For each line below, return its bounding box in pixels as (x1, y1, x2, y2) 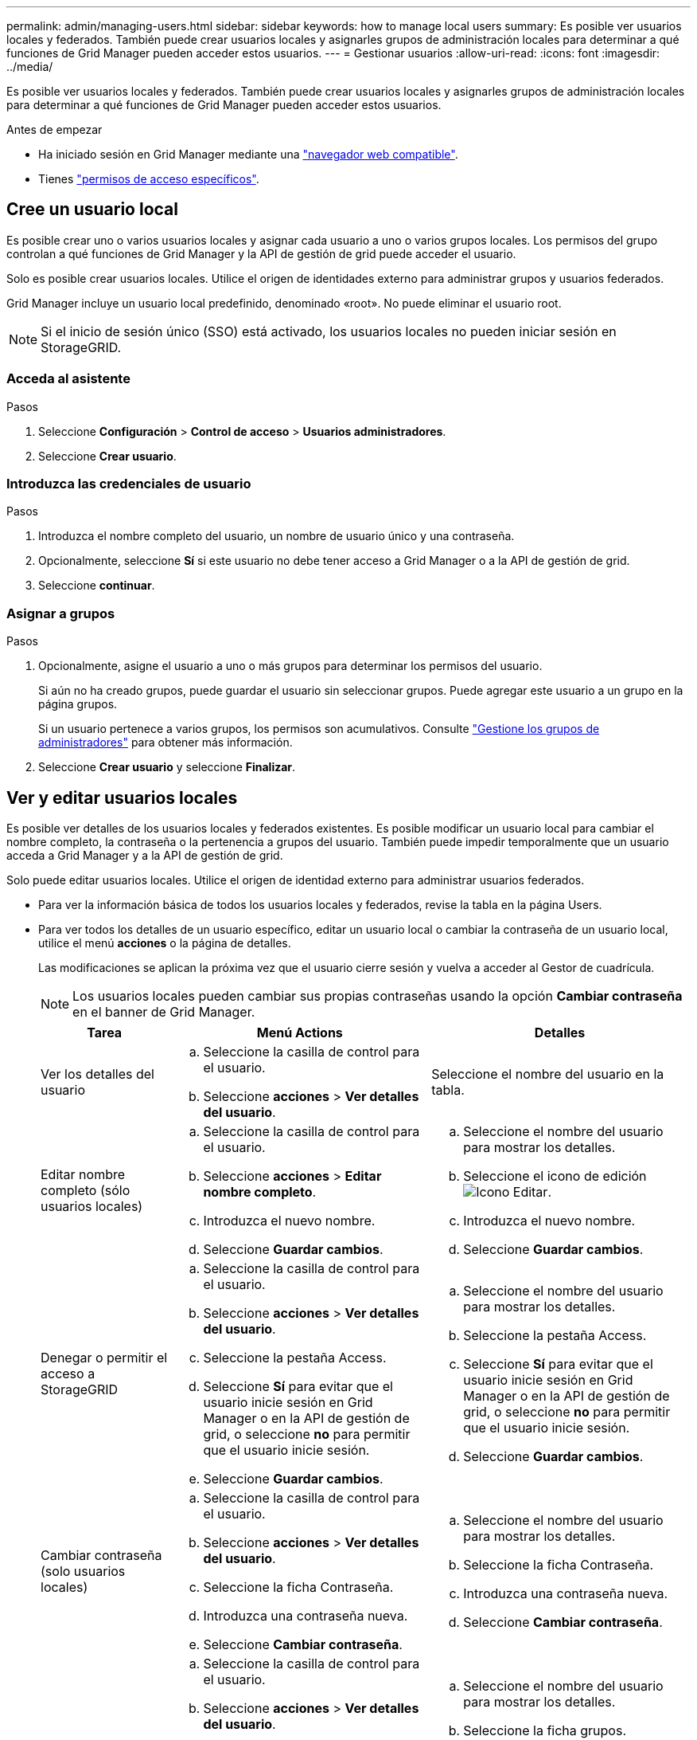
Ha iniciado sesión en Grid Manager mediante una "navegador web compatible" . (38, 147, 458, 161)
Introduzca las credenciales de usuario (6, 475, 251, 492)
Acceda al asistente (6, 370, 130, 387)
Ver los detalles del (41, 1065, 154, 1082)
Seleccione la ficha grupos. (463, 1722, 626, 1738)
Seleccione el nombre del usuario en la (431, 1065, 664, 1082)
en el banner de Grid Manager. (72, 1003, 255, 1020)
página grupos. (38, 697, 118, 711)
